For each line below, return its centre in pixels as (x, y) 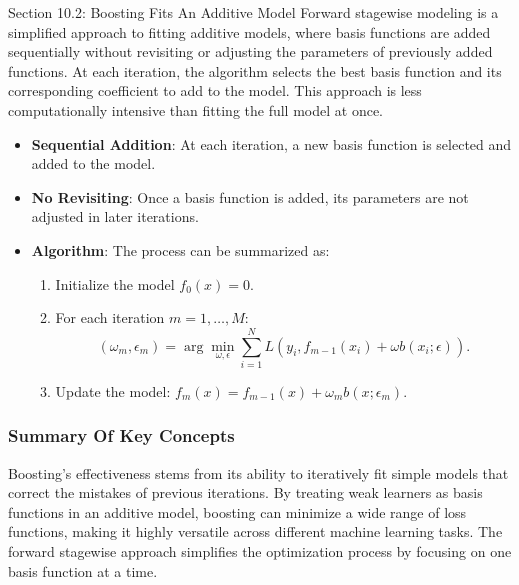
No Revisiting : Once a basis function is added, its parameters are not (250, 196)
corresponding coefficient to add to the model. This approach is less (215, 90)
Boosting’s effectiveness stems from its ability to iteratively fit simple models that (258, 472)
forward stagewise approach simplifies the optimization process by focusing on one (260, 551)
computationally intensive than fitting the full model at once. (196, 109)
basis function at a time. (83, 570)
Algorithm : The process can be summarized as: (180, 249)
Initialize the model (115, 283)
